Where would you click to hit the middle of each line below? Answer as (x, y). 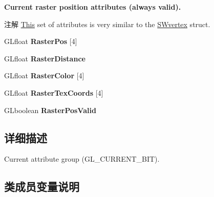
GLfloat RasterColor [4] (44, 75)
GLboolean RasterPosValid (50, 110)
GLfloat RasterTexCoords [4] (54, 92)
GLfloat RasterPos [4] (41, 41)
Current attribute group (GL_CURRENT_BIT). (82, 159)
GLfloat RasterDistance (45, 58)
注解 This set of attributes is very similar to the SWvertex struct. (107, 24)
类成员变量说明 (42, 187)
